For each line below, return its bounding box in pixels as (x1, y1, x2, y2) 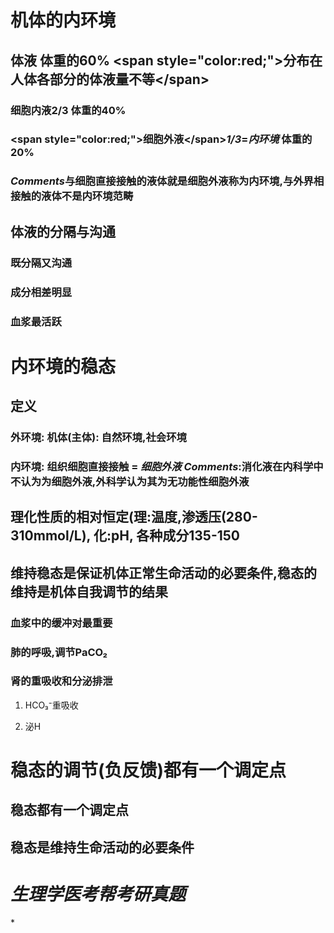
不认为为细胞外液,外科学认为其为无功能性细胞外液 (10, 474, 250, 488)
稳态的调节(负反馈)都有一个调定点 (10, 759, 287, 782)
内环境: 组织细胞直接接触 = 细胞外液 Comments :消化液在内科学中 (10, 459, 324, 473)
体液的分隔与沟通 (10, 223, 116, 240)
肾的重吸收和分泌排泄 (10, 674, 113, 688)
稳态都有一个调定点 (10, 802, 129, 819)
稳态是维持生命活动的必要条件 (10, 839, 195, 856)
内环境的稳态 (10, 355, 117, 378)
